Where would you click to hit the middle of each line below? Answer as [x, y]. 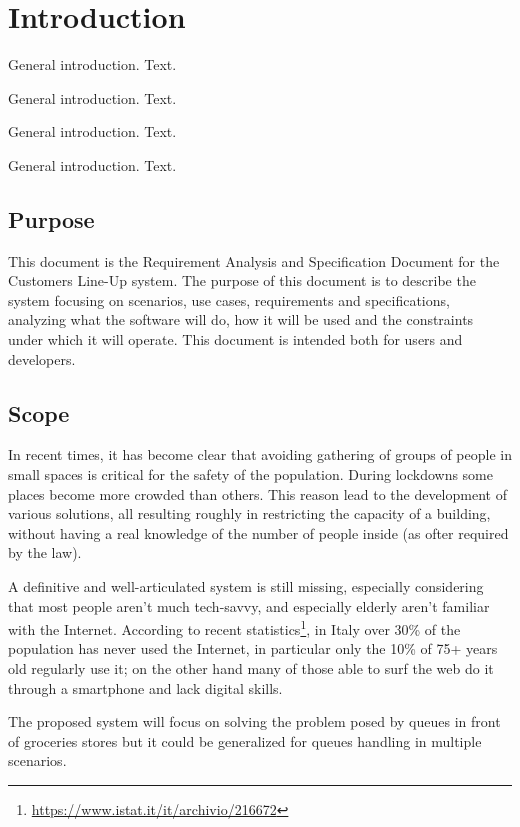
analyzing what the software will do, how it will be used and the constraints [241, 319]
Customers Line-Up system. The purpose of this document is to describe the [242, 280]
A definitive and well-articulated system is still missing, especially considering [246, 586]
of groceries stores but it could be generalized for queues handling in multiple [245, 740]
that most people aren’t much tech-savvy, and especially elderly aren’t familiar [249, 605]
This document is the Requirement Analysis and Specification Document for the [254, 260]
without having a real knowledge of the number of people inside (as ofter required [258, 532]
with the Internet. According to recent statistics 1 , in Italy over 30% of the [234, 627]
